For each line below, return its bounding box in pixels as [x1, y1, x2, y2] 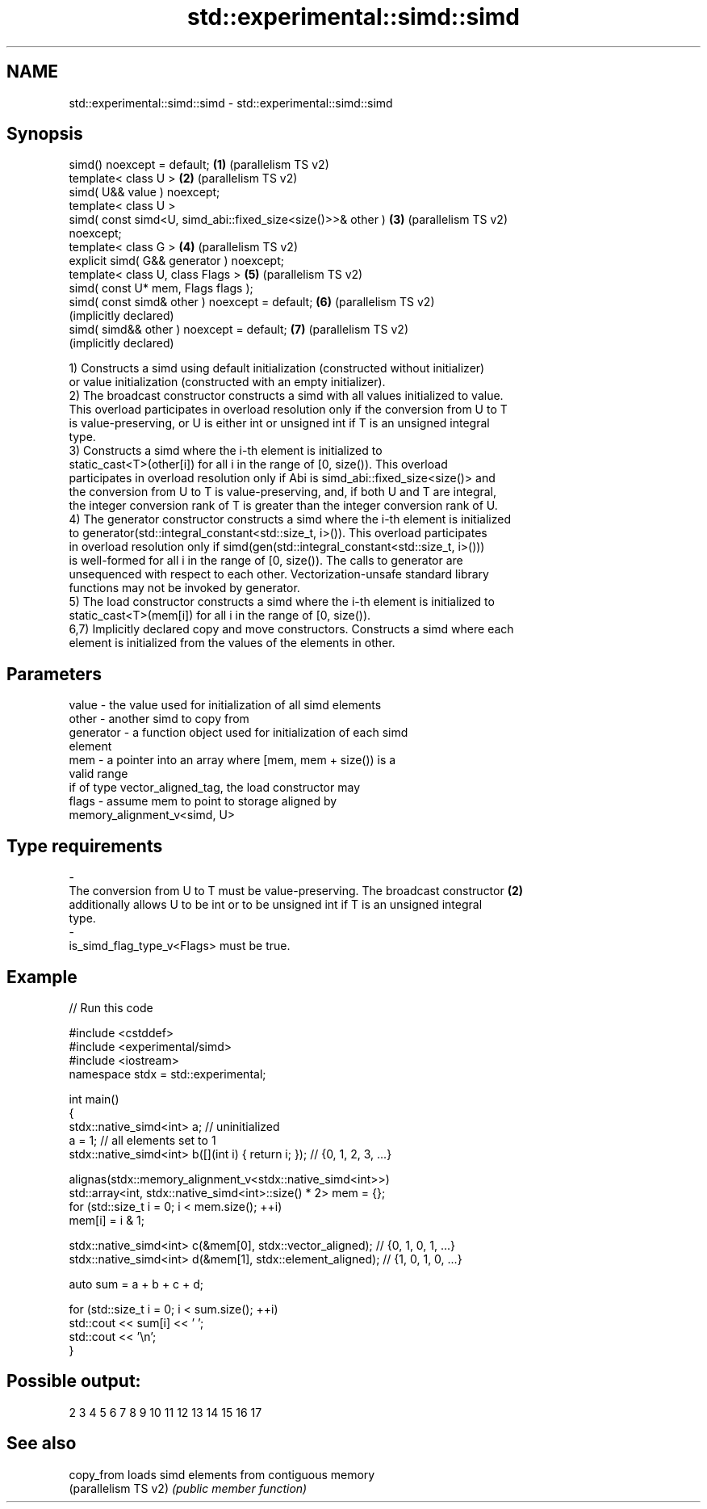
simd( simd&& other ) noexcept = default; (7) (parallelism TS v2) [69, 322, 409, 337]
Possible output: [6, 1371, 141, 1392]
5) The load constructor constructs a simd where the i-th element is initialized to [69, 595, 495, 609]
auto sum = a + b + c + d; [69, 1276, 204, 1291]
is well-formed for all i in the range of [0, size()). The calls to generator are [69, 553, 463, 568]
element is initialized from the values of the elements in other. [69, 636, 395, 650]
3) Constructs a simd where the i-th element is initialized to [69, 443, 383, 458]
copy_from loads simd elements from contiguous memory [69, 1467, 375, 1482]
